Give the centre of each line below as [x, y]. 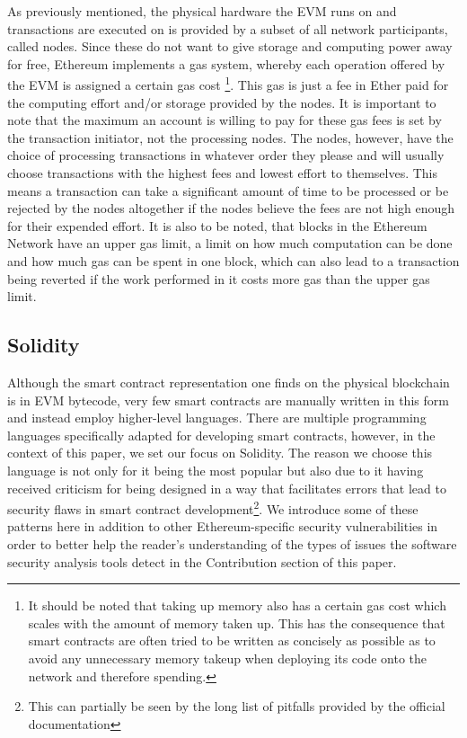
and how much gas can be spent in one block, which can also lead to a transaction [233, 260]
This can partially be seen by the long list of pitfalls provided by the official [237, 706]
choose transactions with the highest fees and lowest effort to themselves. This [223, 173]
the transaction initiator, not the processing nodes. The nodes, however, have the [230, 137]
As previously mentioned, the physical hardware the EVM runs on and [202, 11]
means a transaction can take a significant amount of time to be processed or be [228, 190]
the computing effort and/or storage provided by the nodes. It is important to [222, 102]
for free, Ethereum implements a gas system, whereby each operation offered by [226, 63]
